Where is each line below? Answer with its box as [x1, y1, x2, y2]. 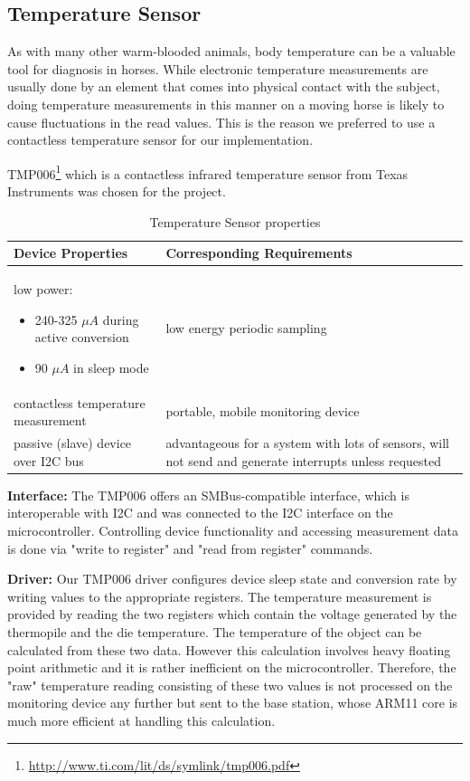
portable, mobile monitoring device [165, 402, 360, 421]
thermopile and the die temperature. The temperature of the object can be [7, 622, 422, 641]
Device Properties [14, 243, 128, 262]
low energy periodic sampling [165, 319, 327, 338]
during [102, 310, 139, 329]
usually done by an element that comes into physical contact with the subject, [7, 77, 440, 96]
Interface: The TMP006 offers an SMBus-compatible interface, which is [7, 485, 409, 504]
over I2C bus [14, 451, 84, 470]
